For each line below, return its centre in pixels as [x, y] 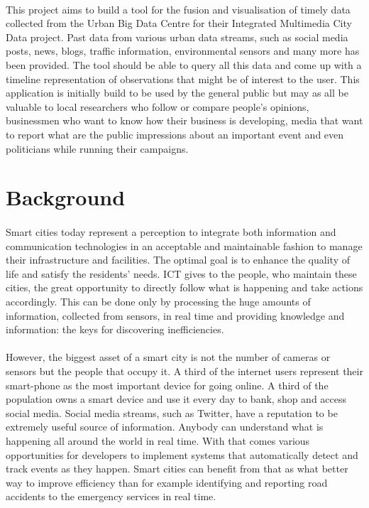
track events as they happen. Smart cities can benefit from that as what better [177, 469]
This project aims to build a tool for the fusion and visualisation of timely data [178, 9]
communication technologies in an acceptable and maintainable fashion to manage [184, 245]
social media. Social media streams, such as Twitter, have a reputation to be [172, 412]
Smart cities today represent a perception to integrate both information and [171, 232]
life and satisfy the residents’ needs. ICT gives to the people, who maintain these [181, 273]
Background [66, 197]
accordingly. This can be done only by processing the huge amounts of [158, 302]
